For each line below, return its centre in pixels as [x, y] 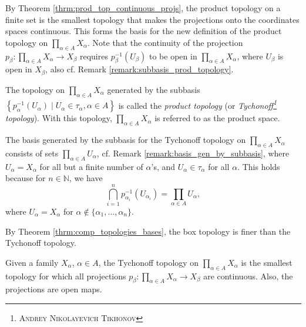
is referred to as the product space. [217, 118]
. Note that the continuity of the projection [165, 42]
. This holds [259, 166]
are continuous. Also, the [248, 276]
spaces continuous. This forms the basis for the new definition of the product [144, 31]
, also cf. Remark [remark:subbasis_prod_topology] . [139, 69]
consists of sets [32, 153]
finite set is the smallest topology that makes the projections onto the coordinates [152, 19]
